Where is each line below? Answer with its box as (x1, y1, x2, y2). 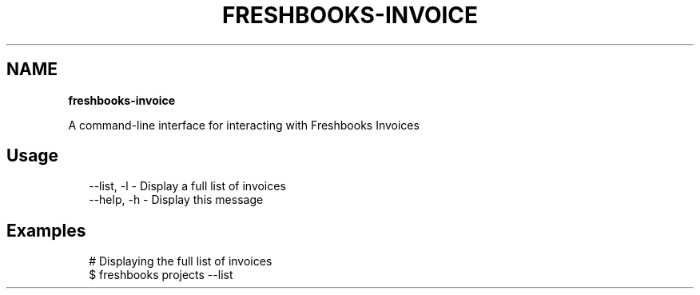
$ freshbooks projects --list (89, 268, 233, 282)
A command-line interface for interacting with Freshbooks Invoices (68, 118, 420, 132)
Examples (6, 220, 86, 241)
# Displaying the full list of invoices (89, 254, 272, 269)
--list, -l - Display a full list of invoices (89, 179, 286, 193)
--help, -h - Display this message (89, 193, 264, 207)
